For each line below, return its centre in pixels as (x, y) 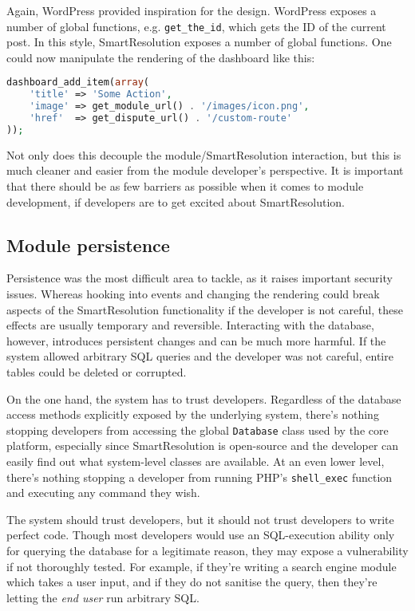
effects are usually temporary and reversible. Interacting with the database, (190, 325)
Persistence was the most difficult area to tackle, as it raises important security (200, 278)
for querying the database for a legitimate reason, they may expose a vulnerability (207, 551)
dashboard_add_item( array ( (78, 83)
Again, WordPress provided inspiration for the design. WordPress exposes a (192, 10)
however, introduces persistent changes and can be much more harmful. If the (196, 340)
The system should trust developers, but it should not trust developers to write (200, 519)
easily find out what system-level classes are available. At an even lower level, (196, 461)
